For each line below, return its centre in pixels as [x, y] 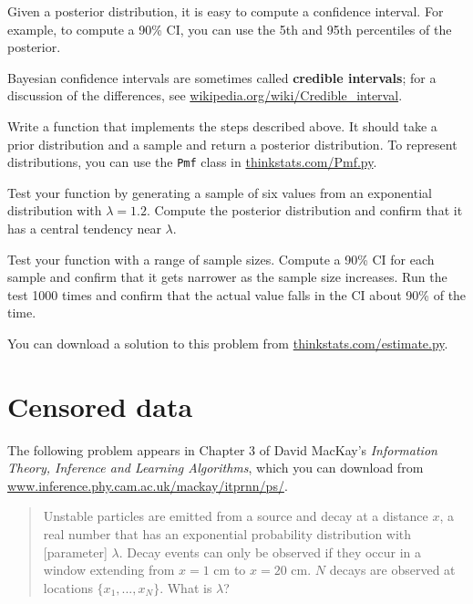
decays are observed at [392, 570]
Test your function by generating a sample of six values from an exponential [220, 192]
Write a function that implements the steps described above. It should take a [222, 125]
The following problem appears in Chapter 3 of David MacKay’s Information [222, 449]
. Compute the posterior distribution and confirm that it [305, 210]
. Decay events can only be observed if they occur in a [270, 552]
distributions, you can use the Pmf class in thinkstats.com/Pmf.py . [192, 162]
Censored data [100, 406]
